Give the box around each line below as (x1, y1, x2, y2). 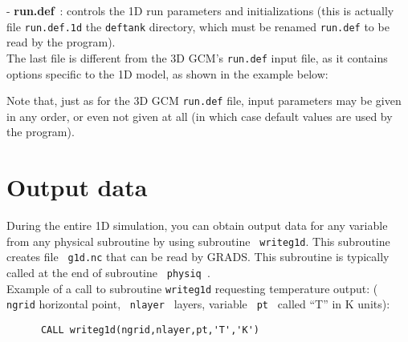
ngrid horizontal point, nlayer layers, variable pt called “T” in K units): (6, 296, 390, 312)
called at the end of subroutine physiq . (6, 264, 210, 280)
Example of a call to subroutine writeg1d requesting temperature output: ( (6, 280, 378, 296)
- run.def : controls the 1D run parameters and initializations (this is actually (6, 2, 394, 18)
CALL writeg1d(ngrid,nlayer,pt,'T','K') (40, 324, 259, 336)
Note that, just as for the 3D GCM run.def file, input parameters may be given (6, 92, 402, 109)
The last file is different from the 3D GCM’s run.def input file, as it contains (6, 49, 388, 66)
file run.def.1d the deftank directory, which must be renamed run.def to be (6, 18, 390, 34)
